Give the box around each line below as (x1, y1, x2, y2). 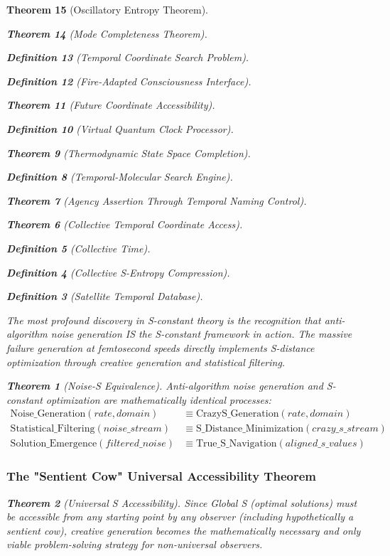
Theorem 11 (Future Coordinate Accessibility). (6, 97, 215, 112)
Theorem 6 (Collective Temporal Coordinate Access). (6, 217, 243, 232)
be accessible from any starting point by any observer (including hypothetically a (6, 509, 354, 524)
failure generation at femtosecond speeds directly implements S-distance (6, 340, 315, 355)
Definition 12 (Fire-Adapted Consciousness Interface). (6, 73, 251, 88)
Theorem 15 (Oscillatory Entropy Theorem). (6, 2, 208, 16)
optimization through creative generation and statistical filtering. (6, 354, 286, 369)
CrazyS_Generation (195, 409, 279, 419)
